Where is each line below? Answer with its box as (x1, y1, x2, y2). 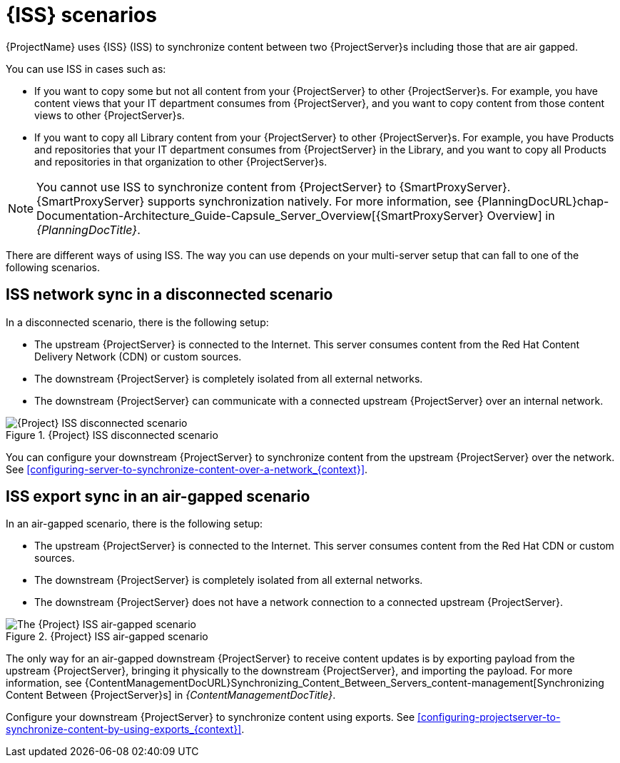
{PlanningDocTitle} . (36, 222, 141, 237)
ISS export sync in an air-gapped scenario (6, 487, 310, 506)
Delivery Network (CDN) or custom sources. (34, 350, 242, 363)
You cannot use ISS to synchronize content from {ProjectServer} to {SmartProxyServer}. (36, 179, 511, 194)
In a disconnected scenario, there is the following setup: (6, 315, 269, 328)
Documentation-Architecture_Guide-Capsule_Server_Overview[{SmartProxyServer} (36, 208, 484, 223)
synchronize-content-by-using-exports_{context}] (6, 723, 242, 736)
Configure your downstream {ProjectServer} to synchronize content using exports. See (6, 711, 415, 724)
